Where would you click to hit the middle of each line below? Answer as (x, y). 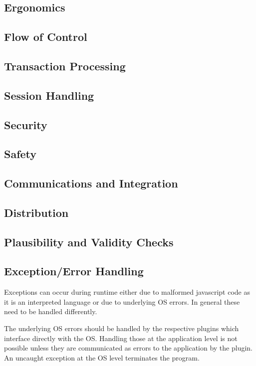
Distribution (36, 212)
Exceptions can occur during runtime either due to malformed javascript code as (127, 292)
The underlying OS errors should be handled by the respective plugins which (122, 328)
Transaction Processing (65, 66)
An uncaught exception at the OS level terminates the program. (102, 357)
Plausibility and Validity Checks (89, 242)
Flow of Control (46, 37)
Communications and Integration (91, 183)
